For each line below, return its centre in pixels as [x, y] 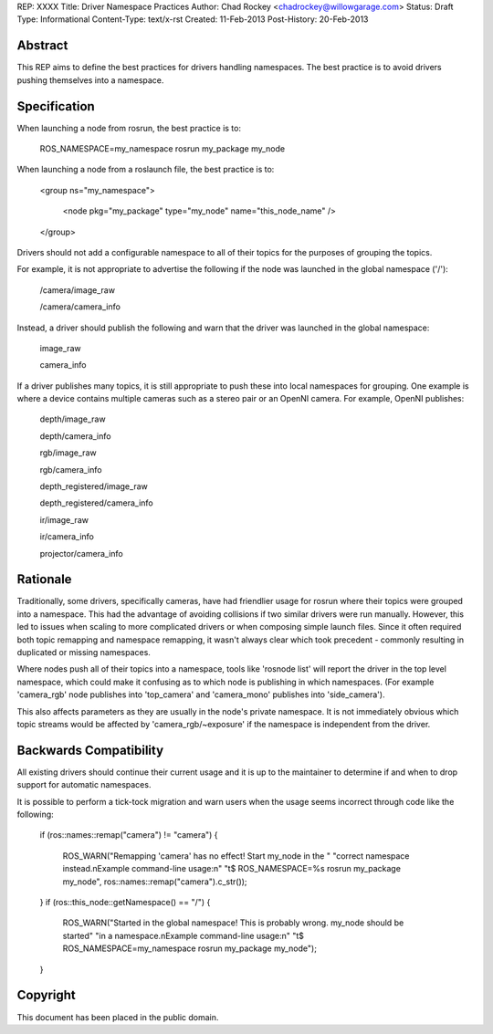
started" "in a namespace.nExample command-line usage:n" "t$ [184, 935]
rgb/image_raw [68, 453]
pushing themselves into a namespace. [90, 80]
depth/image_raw [73, 419]
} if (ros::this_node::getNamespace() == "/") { [125, 903]
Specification [56, 106]
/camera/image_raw [78, 290]
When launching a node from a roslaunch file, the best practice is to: [146, 170]
